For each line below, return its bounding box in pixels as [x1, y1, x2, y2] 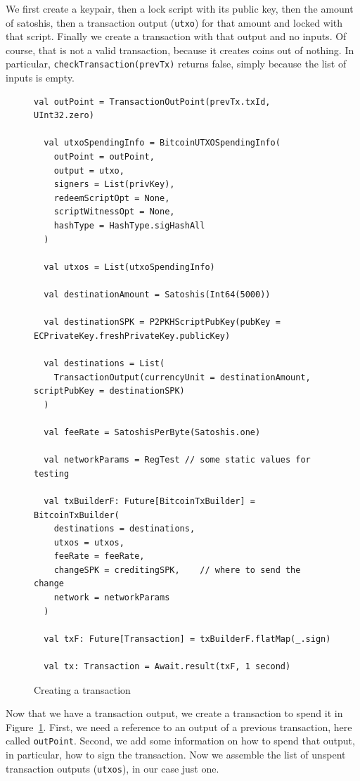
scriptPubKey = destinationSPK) [34, 386, 185, 396]
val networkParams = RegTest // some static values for [44, 455, 311, 465]
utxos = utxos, [53, 537, 124, 548]
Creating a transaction [34, 682, 131, 697]
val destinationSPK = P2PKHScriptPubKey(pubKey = [44, 317, 281, 328]
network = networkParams [53, 593, 170, 603]
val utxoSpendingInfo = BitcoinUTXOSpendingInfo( [44, 138, 281, 148]
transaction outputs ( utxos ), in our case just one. [6, 761, 219, 775]
